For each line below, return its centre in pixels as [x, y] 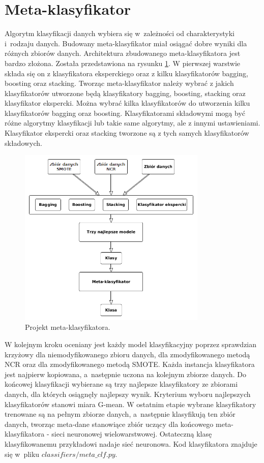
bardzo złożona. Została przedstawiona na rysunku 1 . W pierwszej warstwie [123, 63]
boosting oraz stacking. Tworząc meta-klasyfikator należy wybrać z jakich [119, 83]
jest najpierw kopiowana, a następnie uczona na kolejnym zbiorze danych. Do [125, 374]
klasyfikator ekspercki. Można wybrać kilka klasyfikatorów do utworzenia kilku [127, 103]
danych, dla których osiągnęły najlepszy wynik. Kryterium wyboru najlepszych [128, 394]
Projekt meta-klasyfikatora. [68, 327]
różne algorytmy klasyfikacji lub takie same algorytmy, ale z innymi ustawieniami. [133, 123]
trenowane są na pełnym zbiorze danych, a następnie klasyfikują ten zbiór [120, 414]
